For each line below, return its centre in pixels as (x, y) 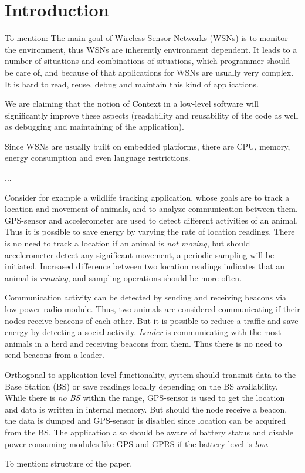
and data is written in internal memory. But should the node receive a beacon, (146, 409)
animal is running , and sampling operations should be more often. (123, 277)
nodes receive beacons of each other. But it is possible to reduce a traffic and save (152, 320)
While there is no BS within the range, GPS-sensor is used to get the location (145, 398)
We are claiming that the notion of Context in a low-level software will (132, 104)
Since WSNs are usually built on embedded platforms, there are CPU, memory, (148, 146)
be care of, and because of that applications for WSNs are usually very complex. (149, 72)
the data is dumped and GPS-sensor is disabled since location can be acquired (145, 420)
